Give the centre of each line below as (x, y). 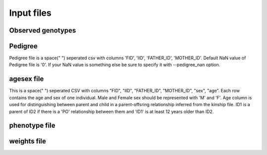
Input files (30, 13)
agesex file (26, 79)
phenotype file (32, 126)
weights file (28, 141)
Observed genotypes (43, 30)
